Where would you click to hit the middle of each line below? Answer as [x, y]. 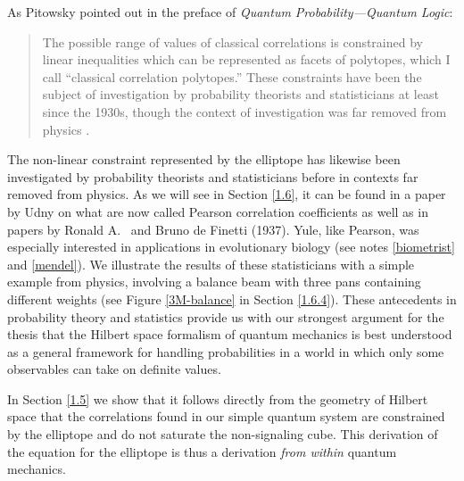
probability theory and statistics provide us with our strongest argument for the [226, 316]
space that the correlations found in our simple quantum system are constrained [226, 416]
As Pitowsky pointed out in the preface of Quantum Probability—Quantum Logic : [230, 12]
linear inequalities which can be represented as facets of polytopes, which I [246, 59]
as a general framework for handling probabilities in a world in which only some [226, 351]
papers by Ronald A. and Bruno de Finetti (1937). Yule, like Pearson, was [213, 229]
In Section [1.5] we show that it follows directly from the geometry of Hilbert [218, 398]
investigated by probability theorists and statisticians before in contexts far [213, 176]
